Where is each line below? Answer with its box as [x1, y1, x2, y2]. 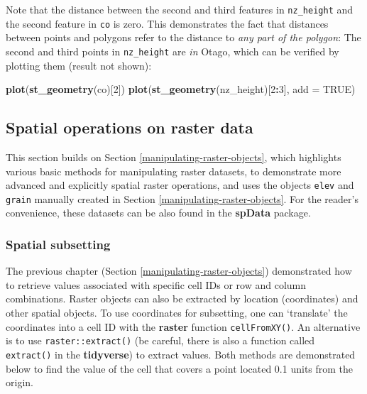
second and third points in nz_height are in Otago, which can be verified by [6, 43, 339, 58]
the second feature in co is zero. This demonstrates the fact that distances [6, 16, 329, 31]
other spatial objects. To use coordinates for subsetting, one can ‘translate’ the [6, 305, 348, 320]
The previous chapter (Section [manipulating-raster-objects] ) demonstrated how [6, 263, 352, 278]
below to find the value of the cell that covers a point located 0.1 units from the [6, 361, 354, 376]
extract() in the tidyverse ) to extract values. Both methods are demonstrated [6, 346, 356, 361]
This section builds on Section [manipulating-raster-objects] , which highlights [6, 149, 341, 164]
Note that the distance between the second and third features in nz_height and [6, 2, 354, 16]
